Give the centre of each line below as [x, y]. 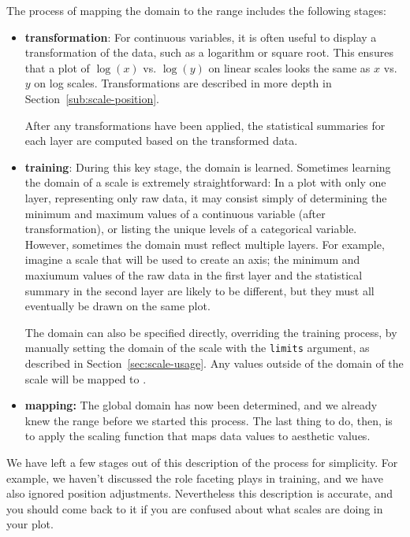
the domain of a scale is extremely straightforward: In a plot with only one [205, 182]
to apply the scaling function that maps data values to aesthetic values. [198, 436]
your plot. [30, 524]
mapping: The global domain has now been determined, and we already [201, 405]
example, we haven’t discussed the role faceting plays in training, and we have [195, 478]
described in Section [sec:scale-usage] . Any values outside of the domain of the [214, 363]
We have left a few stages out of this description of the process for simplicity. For [202, 462]
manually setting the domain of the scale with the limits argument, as [197, 348]
